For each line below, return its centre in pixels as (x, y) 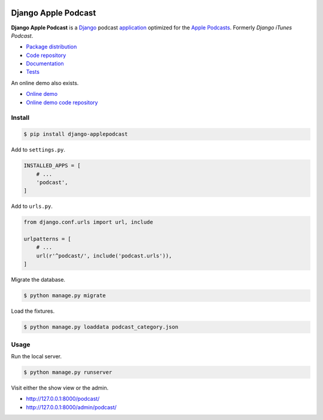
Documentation (45, 64)
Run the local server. (36, 356)
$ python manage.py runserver (68, 372)
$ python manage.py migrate (65, 296)
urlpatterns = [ (48, 239)
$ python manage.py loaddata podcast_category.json (101, 327)
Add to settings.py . (38, 150)
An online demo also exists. (45, 83)
